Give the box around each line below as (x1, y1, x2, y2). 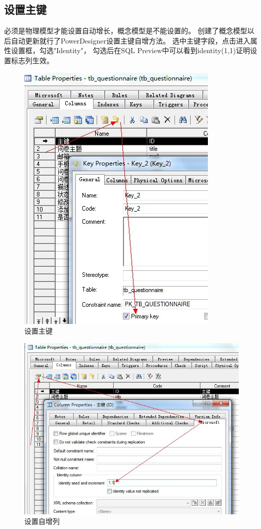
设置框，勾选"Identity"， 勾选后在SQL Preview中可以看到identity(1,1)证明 (11, 45, 250, 56)
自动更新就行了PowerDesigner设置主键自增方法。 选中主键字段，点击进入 (11, 35, 250, 46)
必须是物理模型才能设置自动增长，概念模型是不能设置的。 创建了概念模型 (4, 25, 247, 36)
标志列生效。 (11, 55, 54, 65)
